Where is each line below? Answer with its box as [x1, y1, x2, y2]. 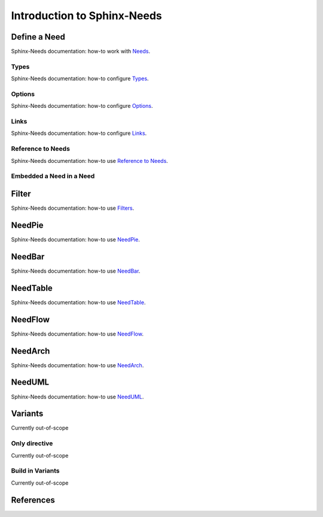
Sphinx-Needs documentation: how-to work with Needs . [11, 48, 151, 55]
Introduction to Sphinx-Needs [11, 9, 163, 22]
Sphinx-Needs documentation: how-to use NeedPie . [11, 236, 140, 243]
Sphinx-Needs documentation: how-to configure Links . [11, 129, 147, 137]
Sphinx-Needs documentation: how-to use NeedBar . [11, 267, 141, 274]
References [11, 495, 55, 505]
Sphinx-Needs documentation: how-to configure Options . [11, 102, 153, 110]
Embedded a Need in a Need [11, 172, 95, 180]
